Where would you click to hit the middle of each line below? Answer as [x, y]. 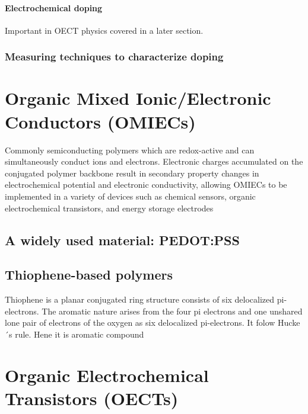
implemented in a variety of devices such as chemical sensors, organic [130, 196]
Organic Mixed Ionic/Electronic [138, 98]
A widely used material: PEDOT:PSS [122, 240]
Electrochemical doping [54, 7]
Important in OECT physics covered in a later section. [104, 30]
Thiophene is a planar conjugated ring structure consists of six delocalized [140, 299]
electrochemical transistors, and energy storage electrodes [109, 208]
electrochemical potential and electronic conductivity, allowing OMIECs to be [146, 184]
